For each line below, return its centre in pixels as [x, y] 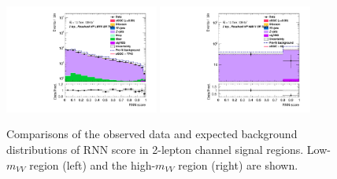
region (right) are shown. [238, 164]
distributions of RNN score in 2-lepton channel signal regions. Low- [168, 150]
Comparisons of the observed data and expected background [152, 134]
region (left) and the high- [93, 164]
